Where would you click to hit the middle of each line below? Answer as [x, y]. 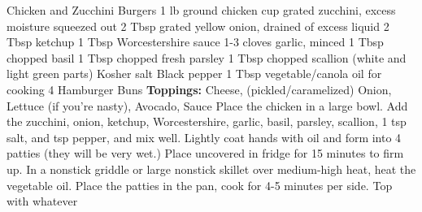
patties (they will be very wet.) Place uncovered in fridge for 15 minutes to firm [205, 153]
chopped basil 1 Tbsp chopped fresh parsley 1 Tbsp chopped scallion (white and [207, 57]
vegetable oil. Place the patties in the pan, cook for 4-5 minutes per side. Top [200, 185]
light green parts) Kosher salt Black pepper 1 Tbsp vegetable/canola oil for [194, 74]
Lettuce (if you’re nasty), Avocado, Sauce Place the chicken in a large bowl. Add [207, 105]
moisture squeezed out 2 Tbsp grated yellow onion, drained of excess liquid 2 [198, 26]
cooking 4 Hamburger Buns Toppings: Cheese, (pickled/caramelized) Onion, [199, 89]
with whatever [42, 201]
